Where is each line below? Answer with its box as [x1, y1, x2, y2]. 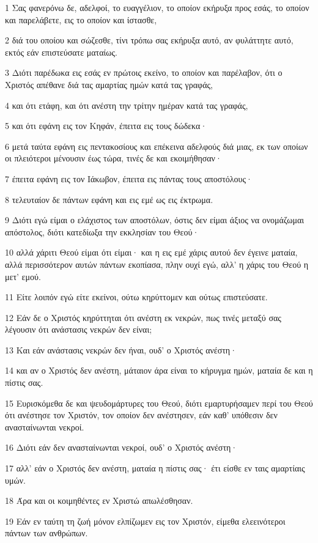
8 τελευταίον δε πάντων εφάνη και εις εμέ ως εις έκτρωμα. [5, 193, 213, 205]
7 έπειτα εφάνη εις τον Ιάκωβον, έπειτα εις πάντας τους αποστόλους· [5, 172, 253, 185]
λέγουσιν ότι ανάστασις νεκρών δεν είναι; [5, 323, 152, 336]
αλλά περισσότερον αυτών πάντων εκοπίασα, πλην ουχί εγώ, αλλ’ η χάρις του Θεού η [5, 257, 309, 270]
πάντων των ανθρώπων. [5, 526, 88, 539]
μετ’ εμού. [5, 270, 41, 283]
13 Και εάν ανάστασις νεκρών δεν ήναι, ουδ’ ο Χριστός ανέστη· [5, 343, 237, 356]
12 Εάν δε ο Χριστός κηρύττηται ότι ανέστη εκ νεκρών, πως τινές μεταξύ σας [5, 311, 281, 323]
